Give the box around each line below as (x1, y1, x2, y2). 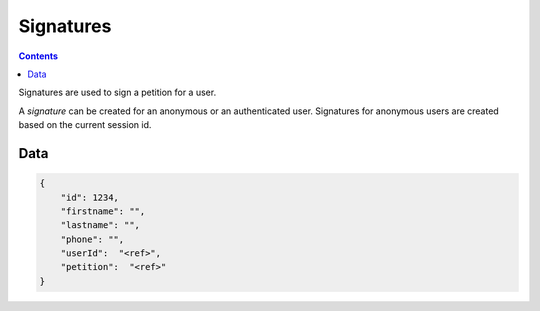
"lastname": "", (60, 220, 140, 231)
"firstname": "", (60, 205, 146, 217)
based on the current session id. (18, 119, 152, 131)
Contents (18, 50, 59, 62)
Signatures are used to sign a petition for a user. (18, 86, 217, 99)
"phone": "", (60, 233, 125, 245)
